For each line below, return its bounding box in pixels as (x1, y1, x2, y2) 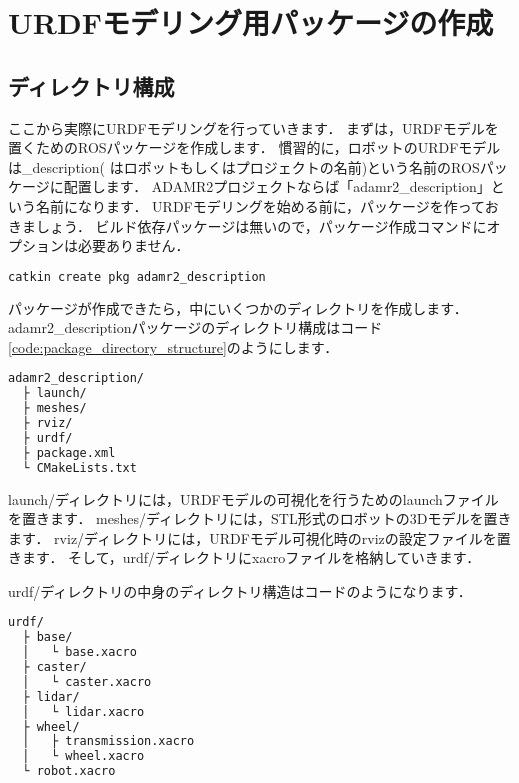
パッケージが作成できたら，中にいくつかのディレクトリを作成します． (8, 297, 468, 318)
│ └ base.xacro (22, 645, 137, 660)
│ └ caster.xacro (22, 674, 152, 689)
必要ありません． (77, 235, 190, 256)
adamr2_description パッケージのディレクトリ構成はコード (8, 317, 383, 338)
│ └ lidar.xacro (22, 704, 145, 719)
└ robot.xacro (22, 764, 116, 779)
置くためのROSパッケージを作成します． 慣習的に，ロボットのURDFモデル (8, 137, 501, 158)
